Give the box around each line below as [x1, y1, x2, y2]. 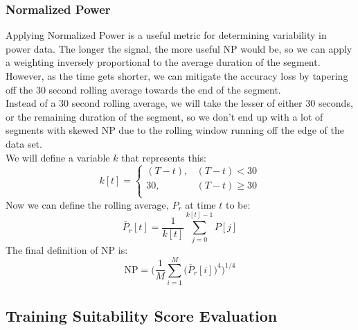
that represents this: [121, 150, 206, 164]
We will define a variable [6, 150, 110, 164]
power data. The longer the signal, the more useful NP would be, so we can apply [6, 41, 352, 55]
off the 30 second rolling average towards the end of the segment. [6, 82, 281, 96]
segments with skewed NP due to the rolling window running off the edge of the [6, 123, 344, 137]
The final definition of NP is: [6, 243, 128, 257]
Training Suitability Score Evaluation [6, 304, 278, 326]
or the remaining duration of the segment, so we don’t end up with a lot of [6, 109, 323, 123]
